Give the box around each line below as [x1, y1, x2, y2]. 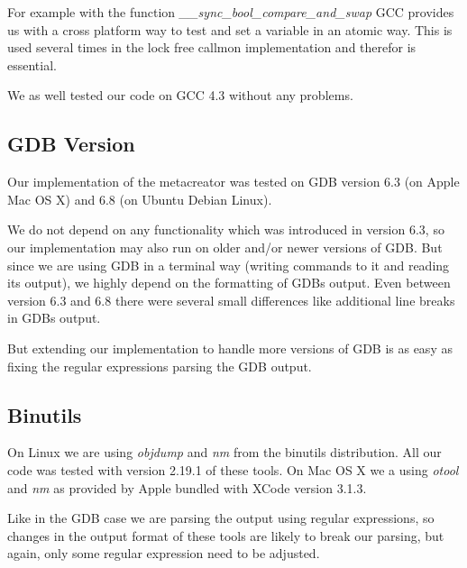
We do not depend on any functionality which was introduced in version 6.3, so [7, 220, 444, 239]
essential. [7, 55, 57, 74]
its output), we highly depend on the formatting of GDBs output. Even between [7, 273, 451, 292]
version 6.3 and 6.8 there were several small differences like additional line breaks [7, 290, 455, 309]
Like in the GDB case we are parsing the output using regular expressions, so [7, 508, 435, 527]
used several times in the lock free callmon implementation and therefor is [7, 38, 417, 57]
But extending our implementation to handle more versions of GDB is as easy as [7, 338, 453, 357]
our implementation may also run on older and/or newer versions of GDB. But [7, 237, 443, 256]
